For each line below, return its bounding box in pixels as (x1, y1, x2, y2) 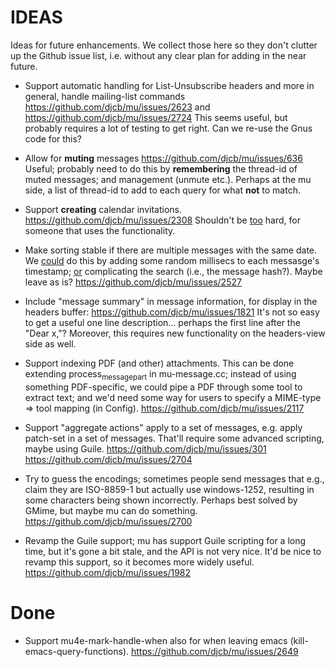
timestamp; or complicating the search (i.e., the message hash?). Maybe (24, 265, 323, 277)
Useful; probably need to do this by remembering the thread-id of (24, 162, 298, 175)
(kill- (289, 634, 309, 646)
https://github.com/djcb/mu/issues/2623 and (24, 101, 211, 113)
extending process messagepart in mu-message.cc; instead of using (24, 367, 297, 382)
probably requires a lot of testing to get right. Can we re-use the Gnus (24, 122, 313, 134)
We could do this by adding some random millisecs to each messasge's (24, 254, 320, 266)
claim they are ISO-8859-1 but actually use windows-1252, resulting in (24, 483, 315, 495)
